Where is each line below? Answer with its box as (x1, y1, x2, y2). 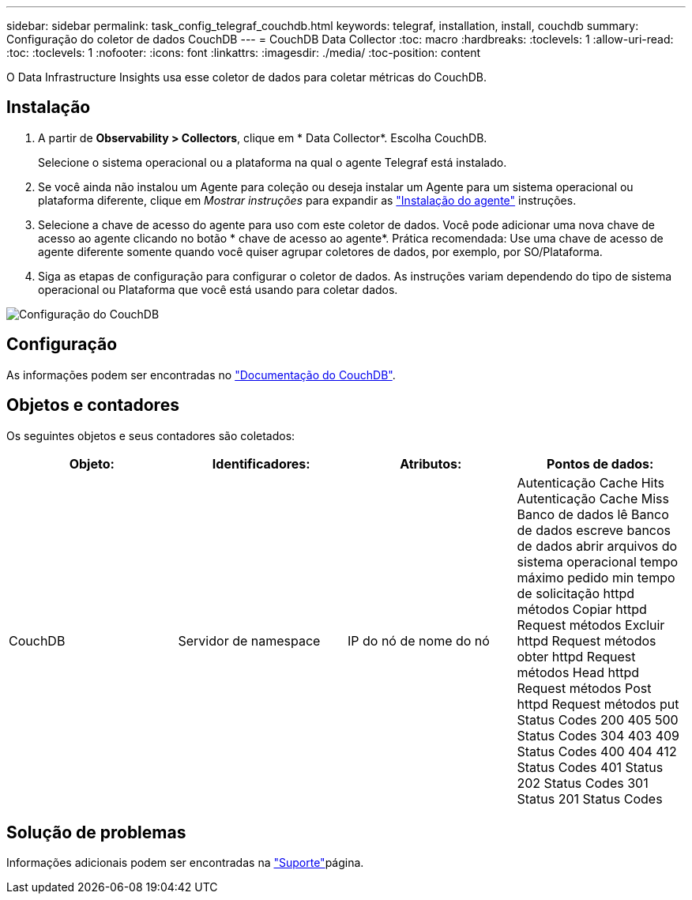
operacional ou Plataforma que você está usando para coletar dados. (38, 282, 398, 296)
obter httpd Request (517, 648, 636, 665)
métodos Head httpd (517, 664, 640, 680)
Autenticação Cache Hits (517, 474, 665, 491)
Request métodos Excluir (517, 616, 665, 633)
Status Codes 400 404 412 (517, 743, 677, 759)
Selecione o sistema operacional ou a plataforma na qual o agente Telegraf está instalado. (38, 155, 507, 169)
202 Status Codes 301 (517, 774, 649, 791)
